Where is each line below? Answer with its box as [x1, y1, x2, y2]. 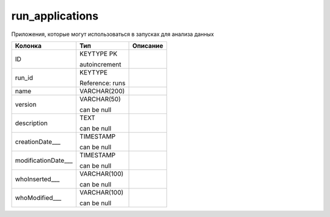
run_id [15, 73, 34, 82]
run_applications [11, 9, 99, 23]
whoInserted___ [15, 174, 60, 183]
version [15, 100, 37, 108]
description [15, 119, 48, 127]
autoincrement [79, 60, 122, 68]
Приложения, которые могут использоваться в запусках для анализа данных [11, 30, 214, 38]
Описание [132, 41, 164, 50]
